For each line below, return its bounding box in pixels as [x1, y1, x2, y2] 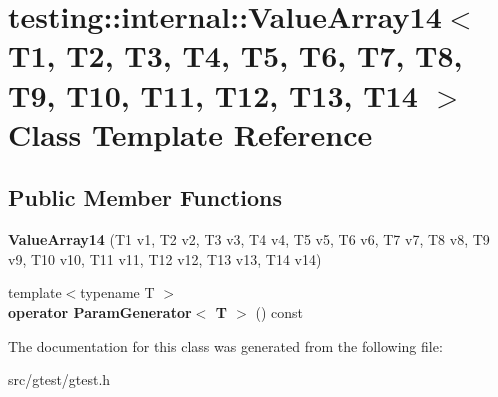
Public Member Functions [8, 182, 282, 213]
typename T [80, 282, 155, 303]
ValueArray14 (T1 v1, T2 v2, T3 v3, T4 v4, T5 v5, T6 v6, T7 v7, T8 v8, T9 [8, 229, 490, 250]
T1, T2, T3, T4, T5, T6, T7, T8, [8, 35, 463, 76]
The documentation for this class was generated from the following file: [8, 335, 443, 356]
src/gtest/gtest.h [8, 369, 111, 390]
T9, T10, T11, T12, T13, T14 [8, 74, 418, 115]
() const [255, 301, 304, 322]
